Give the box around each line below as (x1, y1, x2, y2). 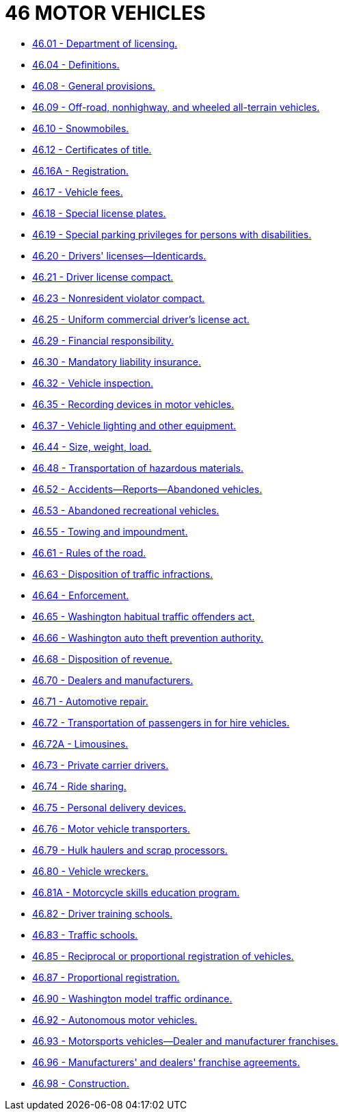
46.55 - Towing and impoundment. (32, 525, 188, 537)
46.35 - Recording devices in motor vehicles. (32, 398, 235, 410)
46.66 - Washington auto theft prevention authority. (32, 631, 264, 644)
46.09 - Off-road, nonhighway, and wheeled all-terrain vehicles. (32, 101, 320, 113)
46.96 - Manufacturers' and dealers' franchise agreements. (32, 1056, 300, 1068)
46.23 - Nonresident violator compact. (32, 292, 205, 304)
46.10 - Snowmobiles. (32, 122, 129, 134)
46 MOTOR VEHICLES (5, 1, 206, 25)
